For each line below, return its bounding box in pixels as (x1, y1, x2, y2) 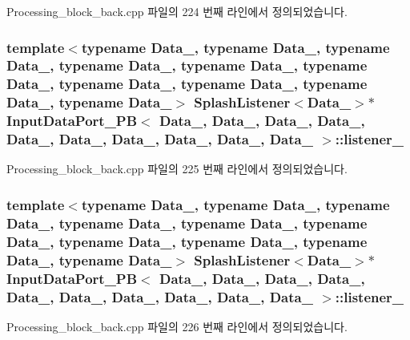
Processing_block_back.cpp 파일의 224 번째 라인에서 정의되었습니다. (6, 3, 348, 19)
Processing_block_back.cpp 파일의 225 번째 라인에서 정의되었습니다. (6, 160, 348, 177)
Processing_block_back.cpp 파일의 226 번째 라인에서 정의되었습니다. (6, 318, 348, 334)
